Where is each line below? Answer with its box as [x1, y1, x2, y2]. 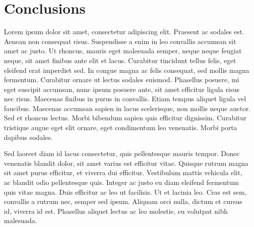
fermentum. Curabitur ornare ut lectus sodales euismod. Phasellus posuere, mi [4, 74, 239, 85]
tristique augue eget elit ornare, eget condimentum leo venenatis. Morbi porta [4, 122, 237, 133]
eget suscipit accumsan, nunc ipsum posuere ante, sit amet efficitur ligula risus [4, 84, 239, 94]
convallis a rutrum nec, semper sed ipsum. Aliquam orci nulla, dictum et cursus [4, 196, 242, 206]
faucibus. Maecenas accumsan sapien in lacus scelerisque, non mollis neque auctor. [4, 103, 251, 113]
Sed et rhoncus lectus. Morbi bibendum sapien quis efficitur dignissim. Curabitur [4, 113, 247, 123]
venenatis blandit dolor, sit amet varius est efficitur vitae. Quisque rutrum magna [4, 158, 249, 168]
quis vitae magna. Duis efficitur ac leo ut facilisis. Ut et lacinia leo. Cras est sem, [4, 186, 247, 197]
